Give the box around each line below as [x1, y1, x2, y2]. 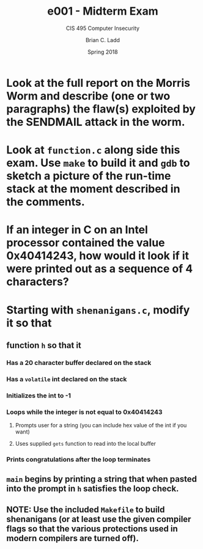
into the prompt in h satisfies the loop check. [6, 484, 179, 494]
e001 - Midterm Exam [46, 4, 159, 18]
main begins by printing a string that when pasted [6, 474, 197, 484]
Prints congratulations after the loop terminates [6, 455, 151, 463]
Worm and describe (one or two [6, 89, 171, 103]
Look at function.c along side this [6, 143, 180, 157]
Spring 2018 [87, 48, 118, 56]
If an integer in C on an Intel [6, 223, 149, 237]
